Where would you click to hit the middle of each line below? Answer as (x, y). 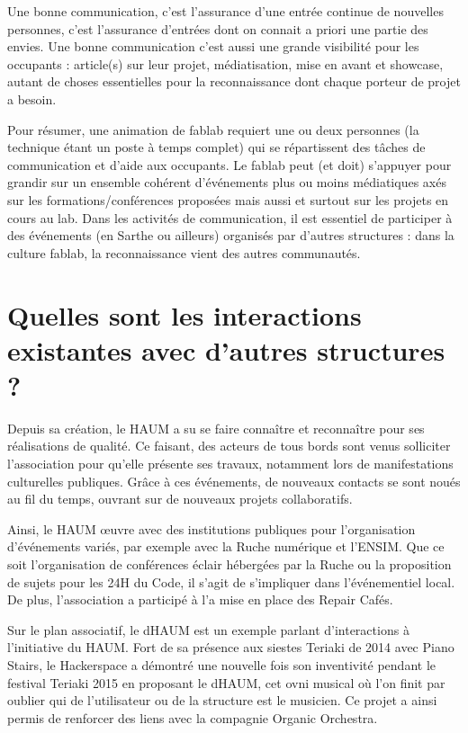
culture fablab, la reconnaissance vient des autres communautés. (184, 252)
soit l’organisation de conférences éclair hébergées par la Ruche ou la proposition (229, 563)
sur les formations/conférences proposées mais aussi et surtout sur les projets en (228, 199)
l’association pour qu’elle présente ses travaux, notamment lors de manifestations (230, 463)
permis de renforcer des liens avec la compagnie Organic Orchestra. (193, 717)
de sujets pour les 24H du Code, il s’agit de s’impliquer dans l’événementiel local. (231, 581)
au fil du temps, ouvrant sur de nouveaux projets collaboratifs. (180, 499)
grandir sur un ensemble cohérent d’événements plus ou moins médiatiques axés (227, 182)
